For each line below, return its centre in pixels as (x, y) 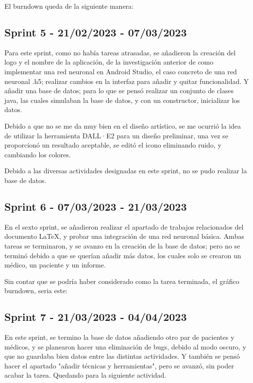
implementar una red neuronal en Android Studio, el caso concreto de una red (121, 71)
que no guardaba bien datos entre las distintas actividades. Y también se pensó (122, 356)
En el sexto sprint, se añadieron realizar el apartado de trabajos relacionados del (124, 226)
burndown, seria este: (36, 291)
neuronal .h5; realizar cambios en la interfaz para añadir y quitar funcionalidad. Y (127, 81)
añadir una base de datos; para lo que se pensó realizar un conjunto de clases (119, 91)
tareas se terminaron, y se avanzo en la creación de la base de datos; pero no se (122, 245)
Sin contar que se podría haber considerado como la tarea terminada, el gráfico (122, 281)
